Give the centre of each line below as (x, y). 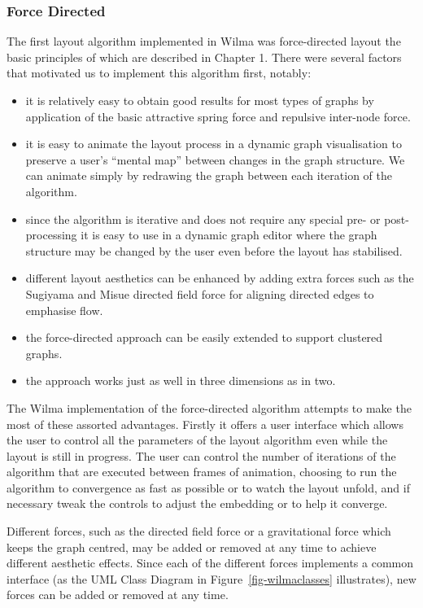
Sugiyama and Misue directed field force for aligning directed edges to (200, 293)
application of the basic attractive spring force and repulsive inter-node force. (218, 116)
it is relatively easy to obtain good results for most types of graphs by (200, 100)
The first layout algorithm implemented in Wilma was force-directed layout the (204, 41)
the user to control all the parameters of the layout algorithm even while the (197, 440)
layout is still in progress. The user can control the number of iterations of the (201, 455)
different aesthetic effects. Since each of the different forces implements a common (210, 563)
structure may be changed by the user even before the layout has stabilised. (214, 250)
